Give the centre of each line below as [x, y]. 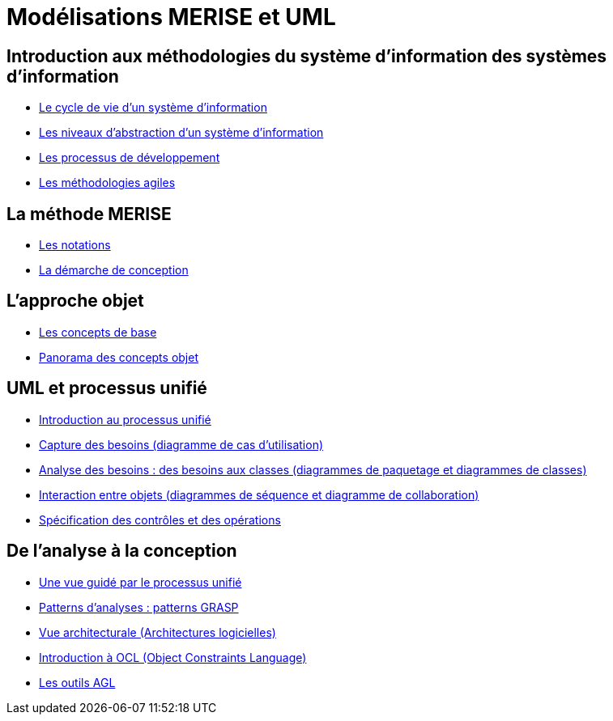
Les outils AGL [77, 682]
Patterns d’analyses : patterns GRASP [139, 607]
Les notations [75, 245]
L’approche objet [75, 301]
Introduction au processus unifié [125, 419]
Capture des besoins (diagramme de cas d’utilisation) [181, 444]
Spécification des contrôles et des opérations [160, 520]
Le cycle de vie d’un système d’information [153, 108]
